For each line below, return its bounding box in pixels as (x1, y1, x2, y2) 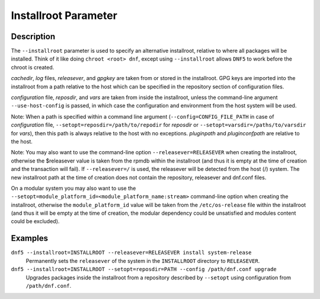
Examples (11, 233, 49, 243)
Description (11, 31, 56, 42)
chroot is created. (11, 63, 55, 71)
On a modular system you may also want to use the (11, 185, 136, 192)
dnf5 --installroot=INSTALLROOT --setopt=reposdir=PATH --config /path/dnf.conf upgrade (11, 266, 277, 273)
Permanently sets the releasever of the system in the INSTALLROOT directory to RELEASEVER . (25, 257, 260, 264)
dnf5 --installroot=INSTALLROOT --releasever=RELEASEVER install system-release (11, 249, 252, 256)
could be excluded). (11, 218, 60, 225)
